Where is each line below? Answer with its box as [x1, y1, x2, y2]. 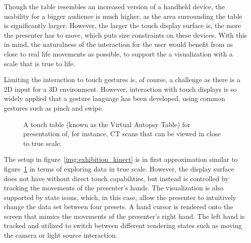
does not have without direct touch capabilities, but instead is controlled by [4, 173, 229, 183]
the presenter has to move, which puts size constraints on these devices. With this [4, 29, 247, 40]
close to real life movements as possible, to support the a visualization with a [4, 48, 233, 58]
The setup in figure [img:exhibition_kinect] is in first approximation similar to [4, 154, 238, 164]
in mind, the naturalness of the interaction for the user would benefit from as [4, 39, 233, 49]
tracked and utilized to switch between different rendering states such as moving [4, 220, 242, 230]
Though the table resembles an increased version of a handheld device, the [4, 1, 225, 11]
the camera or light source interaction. [4, 230, 118, 240]
